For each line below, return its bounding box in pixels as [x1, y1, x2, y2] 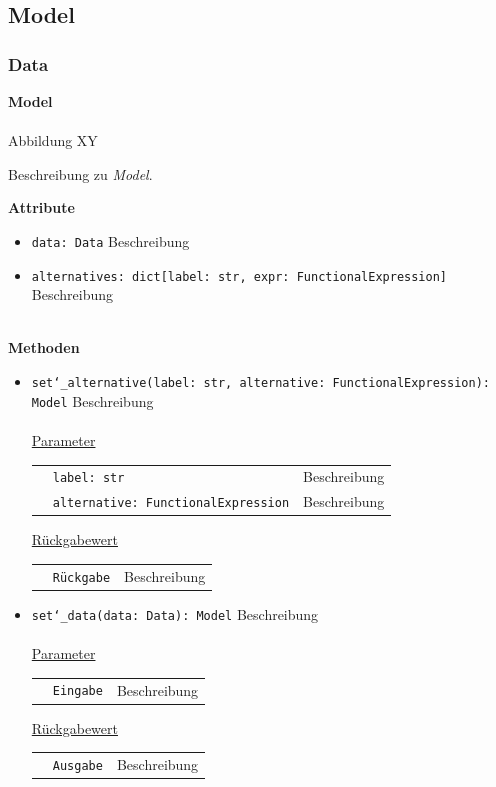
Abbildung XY [8, 130, 98, 151]
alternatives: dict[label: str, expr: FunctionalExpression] [31, 269, 448, 284]
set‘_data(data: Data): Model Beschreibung [31, 603, 319, 624]
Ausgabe [52, 758, 103, 773]
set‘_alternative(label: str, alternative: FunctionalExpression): [31, 376, 490, 391]
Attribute [8, 197, 75, 218]
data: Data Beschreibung [31, 230, 190, 251]
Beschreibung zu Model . [8, 163, 153, 184]
